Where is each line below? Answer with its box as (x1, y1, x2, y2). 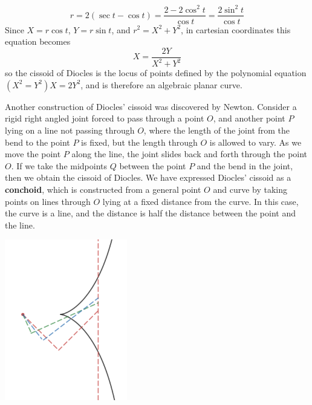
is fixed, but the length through (81, 135, 198, 148)
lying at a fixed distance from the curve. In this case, (102, 195, 299, 207)
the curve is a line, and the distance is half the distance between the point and (5, 207, 296, 219)
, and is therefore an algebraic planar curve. (80, 78, 242, 91)
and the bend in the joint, (197, 159, 293, 172)
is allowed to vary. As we (209, 135, 302, 148)
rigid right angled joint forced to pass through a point (5, 112, 204, 125)
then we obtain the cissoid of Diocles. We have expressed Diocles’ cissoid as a (5, 171, 291, 184)
